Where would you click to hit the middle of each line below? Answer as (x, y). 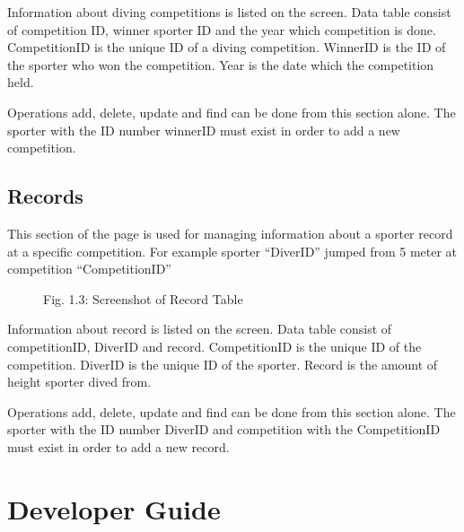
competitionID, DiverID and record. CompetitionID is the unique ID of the (214, 346)
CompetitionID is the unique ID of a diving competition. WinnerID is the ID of (227, 47)
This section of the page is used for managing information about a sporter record (230, 233)
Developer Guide (114, 508)
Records (45, 196)
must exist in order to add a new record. (118, 446)
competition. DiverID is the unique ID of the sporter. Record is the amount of (223, 364)
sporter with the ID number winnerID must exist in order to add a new (204, 130)
